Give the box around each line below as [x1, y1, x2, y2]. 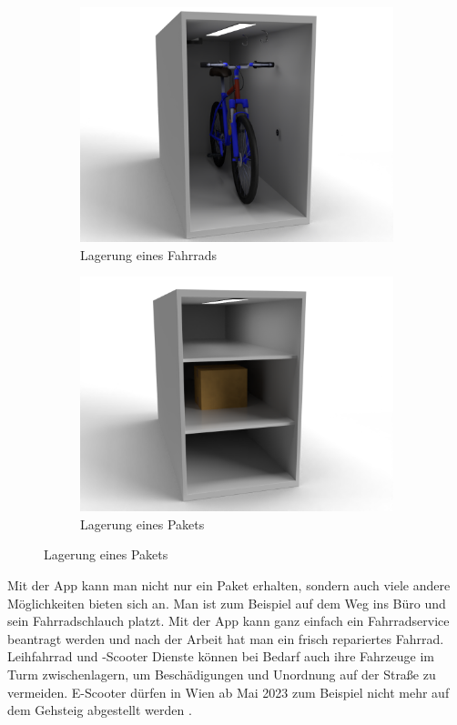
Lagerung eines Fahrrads [80, 245, 218, 264]
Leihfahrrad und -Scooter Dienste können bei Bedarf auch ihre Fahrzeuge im [7, 647, 434, 666]
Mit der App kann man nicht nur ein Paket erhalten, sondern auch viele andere [7, 575, 451, 594]
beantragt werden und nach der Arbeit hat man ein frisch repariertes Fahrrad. [7, 629, 444, 648]
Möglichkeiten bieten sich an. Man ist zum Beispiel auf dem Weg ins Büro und [7, 593, 446, 612]
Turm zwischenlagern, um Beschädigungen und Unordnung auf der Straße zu [7, 664, 436, 683]
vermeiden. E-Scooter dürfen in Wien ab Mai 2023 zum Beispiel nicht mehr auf [7, 682, 450, 701]
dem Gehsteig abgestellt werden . [7, 700, 192, 720]
